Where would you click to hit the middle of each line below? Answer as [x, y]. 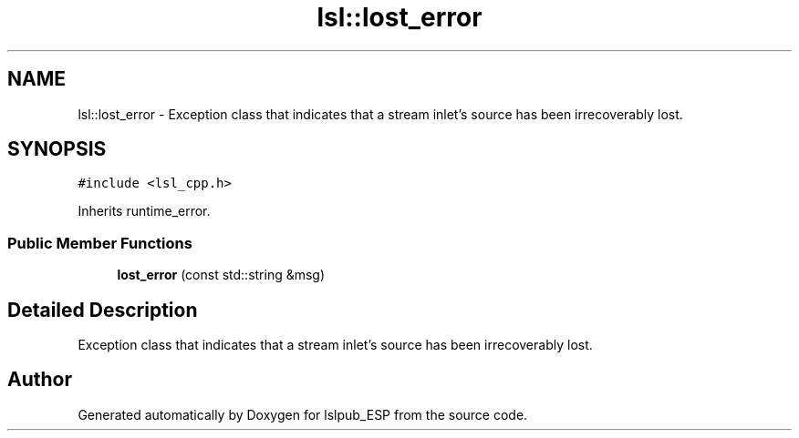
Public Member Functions [100, 243]
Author [40, 380]
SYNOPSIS [57, 149]
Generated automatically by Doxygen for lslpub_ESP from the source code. [303, 414]
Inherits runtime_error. [144, 211]
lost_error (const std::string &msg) [221, 275]
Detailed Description [103, 310]
